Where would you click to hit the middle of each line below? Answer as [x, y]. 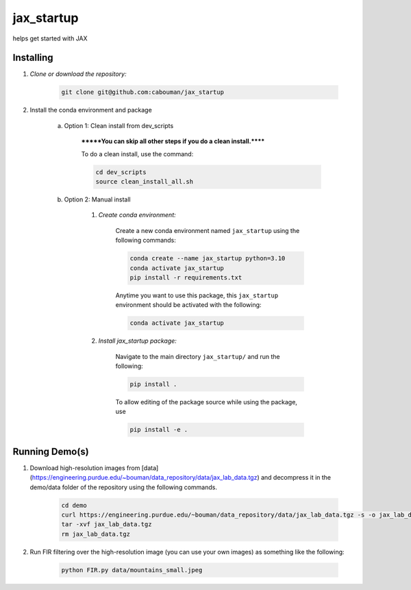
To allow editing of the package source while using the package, [207, 402]
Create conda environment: [137, 215]
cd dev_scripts [121, 172]
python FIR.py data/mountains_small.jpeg [132, 570]
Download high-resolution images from [85, 468]
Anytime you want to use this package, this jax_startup [197, 295]
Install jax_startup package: [138, 341]
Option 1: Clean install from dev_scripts [119, 125]
